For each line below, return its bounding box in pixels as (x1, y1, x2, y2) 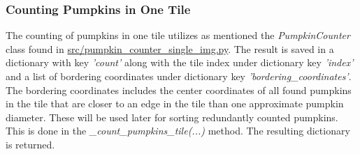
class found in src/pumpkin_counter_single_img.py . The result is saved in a (6, 41, 334, 56)
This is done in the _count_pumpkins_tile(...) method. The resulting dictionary (6, 123, 350, 138)
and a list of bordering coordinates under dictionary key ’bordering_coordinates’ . (6, 69, 352, 83)
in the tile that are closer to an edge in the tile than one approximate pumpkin (6, 96, 344, 111)
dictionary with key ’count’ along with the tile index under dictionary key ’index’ (6, 55, 354, 70)
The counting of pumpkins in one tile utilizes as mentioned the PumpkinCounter (6, 28, 350, 43)
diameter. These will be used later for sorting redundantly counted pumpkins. (6, 109, 338, 124)
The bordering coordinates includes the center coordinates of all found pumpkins (6, 82, 352, 97)
